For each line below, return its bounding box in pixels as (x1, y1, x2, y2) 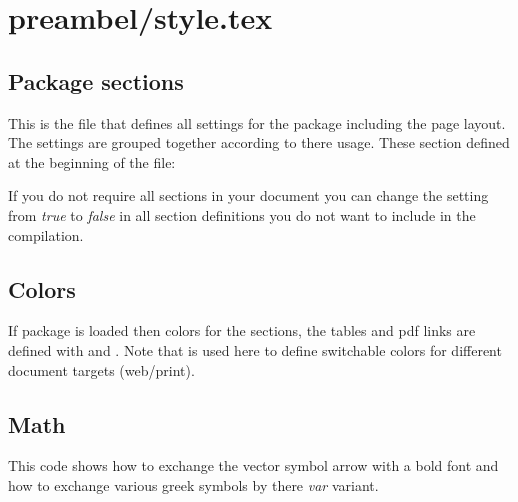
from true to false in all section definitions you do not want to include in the (8, 204, 476, 225)
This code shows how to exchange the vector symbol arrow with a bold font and (8, 455, 499, 476)
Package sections (8, 65, 184, 96)
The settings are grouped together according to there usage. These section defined (8, 132, 510, 153)
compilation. (8, 224, 84, 245)
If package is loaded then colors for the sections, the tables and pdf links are (8, 320, 476, 341)
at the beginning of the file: (8, 151, 176, 172)
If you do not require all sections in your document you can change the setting (8, 185, 489, 206)
